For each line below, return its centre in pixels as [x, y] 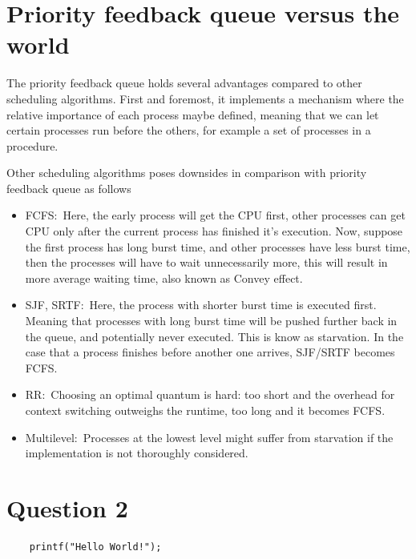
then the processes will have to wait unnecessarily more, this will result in [206, 262]
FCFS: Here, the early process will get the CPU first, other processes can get [215, 215]
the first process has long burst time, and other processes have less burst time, [218, 246]
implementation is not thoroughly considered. [137, 453]
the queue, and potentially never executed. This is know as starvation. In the [214, 336]
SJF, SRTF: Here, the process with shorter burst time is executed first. [201, 305]
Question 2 [67, 507]
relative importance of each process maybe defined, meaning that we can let [193, 114]
